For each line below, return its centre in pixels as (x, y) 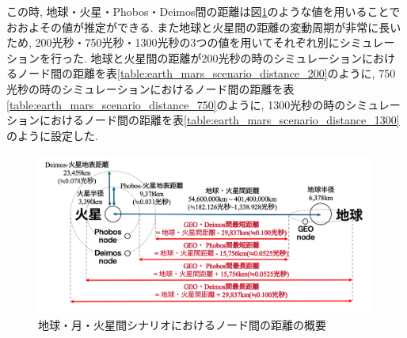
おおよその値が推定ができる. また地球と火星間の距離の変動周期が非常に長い (204, 27)
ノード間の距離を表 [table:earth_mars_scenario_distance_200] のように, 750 (206, 73)
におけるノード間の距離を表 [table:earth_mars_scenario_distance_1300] (219, 120)
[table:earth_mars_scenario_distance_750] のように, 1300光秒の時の (176, 104)
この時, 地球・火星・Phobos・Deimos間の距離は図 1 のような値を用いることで (203, 11)
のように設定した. (52, 135)
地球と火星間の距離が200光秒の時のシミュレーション (226, 57)
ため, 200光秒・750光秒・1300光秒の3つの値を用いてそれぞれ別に (173, 42)
